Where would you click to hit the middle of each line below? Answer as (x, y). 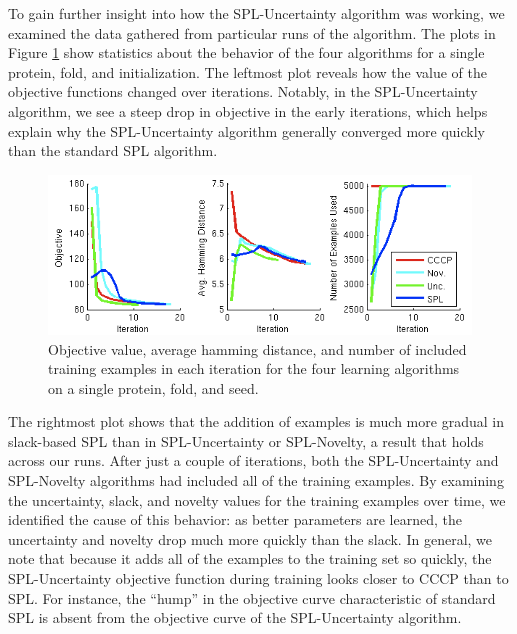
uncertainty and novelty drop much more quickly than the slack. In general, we (250, 538)
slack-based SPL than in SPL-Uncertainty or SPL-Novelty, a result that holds (246, 440)
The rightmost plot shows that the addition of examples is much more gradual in (256, 421)
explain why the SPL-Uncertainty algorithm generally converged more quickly (246, 130)
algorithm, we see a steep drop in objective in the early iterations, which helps (248, 110)
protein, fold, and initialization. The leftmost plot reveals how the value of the (247, 71)
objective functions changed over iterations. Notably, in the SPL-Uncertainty (243, 91)
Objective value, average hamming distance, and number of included (257, 348)
